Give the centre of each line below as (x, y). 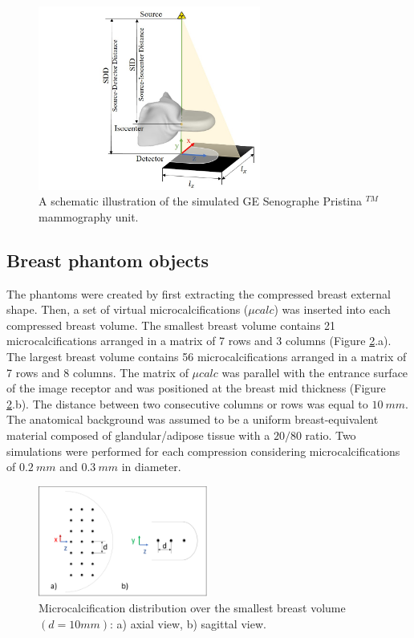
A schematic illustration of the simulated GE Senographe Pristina (201, 201)
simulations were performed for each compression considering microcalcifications (203, 451)
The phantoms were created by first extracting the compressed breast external (199, 293)
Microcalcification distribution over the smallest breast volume (192, 608)
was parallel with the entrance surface (315, 372)
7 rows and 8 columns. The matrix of (97, 372)
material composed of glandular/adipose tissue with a (138, 435)
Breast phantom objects (108, 260)
